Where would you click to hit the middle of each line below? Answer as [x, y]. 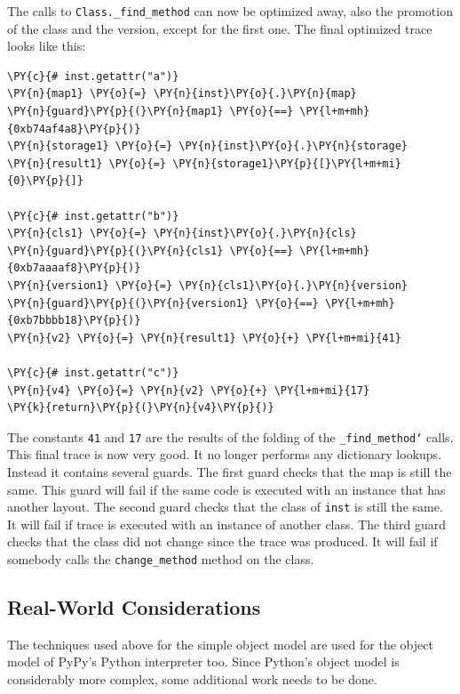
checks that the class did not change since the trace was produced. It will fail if [222, 541]
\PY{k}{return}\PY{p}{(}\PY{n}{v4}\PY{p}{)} [141, 408]
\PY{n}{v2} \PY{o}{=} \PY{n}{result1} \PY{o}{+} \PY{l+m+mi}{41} [204, 338]
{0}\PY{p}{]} [45, 181]
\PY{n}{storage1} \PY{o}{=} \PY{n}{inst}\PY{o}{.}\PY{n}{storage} [208, 146]
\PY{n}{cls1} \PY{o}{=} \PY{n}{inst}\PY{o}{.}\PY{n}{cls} [182, 234]
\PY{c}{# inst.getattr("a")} [93, 76]
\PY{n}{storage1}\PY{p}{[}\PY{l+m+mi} [287, 163]
